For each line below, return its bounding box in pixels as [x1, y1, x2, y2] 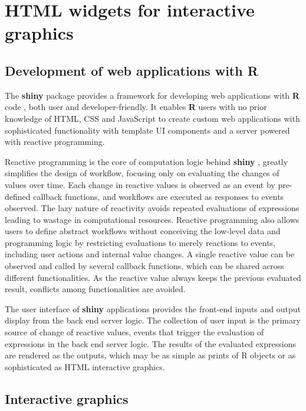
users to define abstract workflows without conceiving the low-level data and [5, 225, 281, 237]
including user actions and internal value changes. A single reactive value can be [5, 248, 295, 260]
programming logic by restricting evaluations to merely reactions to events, [5, 236, 276, 248]
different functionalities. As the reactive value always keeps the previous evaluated [5, 271, 301, 283]
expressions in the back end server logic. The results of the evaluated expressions [5, 337, 296, 349]
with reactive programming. [5, 135, 105, 148]
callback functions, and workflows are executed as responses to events [33, 190, 284, 202]
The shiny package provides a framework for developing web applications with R [5, 89, 300, 101]
